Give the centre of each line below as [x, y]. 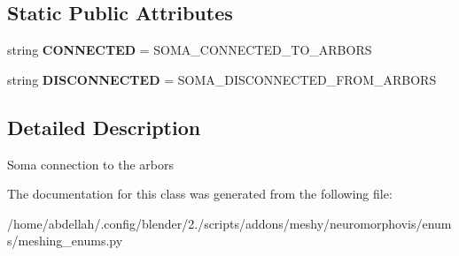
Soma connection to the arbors [90, 164]
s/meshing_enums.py [65, 241]
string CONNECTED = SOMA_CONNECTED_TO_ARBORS [190, 50]
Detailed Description [104, 127]
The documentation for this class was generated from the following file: [200, 194]
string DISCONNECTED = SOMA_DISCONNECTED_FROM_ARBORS [222, 79]
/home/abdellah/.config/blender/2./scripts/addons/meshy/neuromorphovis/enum [229, 223]
